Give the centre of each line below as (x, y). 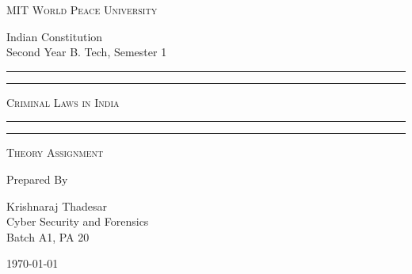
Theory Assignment (55, 152)
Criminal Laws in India (63, 102)
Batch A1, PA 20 (48, 236)
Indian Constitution (55, 36)
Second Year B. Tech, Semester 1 (87, 52)
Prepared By (37, 179)
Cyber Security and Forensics (78, 221)
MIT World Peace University (82, 10)
